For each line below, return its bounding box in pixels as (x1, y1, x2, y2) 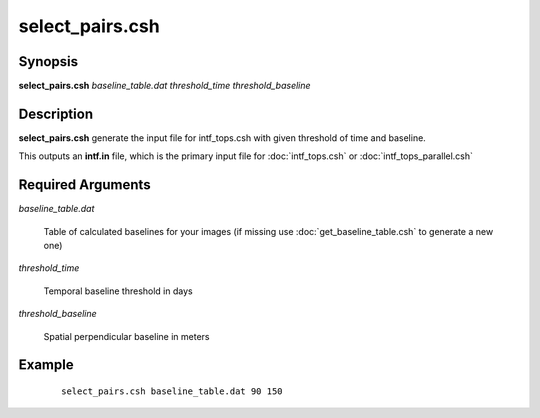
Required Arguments (18, 176, 151, 194)
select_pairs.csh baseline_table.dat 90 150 (61, 386, 284, 397)
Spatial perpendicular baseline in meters (43, 330, 210, 342)
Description (18, 105, 94, 122)
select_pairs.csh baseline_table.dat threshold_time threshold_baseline (18, 80, 311, 92)
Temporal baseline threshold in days (43, 285, 194, 297)
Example (18, 356, 74, 374)
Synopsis (18, 53, 79, 70)
